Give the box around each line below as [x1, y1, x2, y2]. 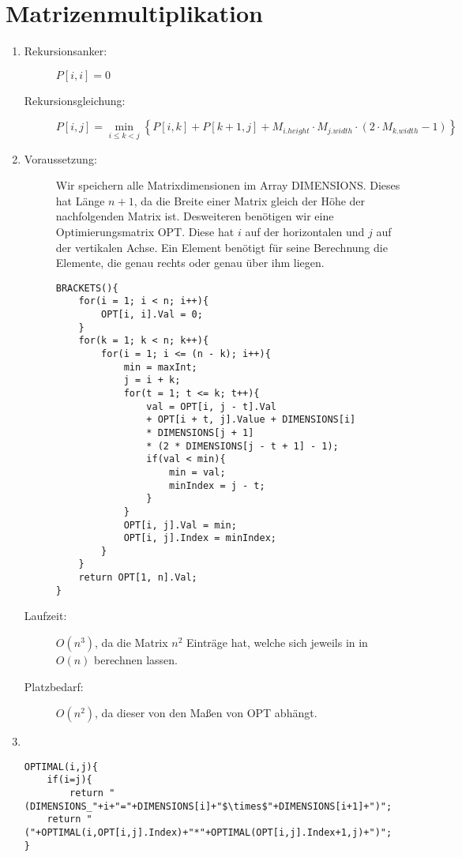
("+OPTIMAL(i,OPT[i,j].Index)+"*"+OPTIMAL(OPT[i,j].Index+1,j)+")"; [24, 827, 393, 839]
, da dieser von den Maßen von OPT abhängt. [95, 705, 317, 721]
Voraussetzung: [24, 150, 97, 167]
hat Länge [55, 192, 105, 209]
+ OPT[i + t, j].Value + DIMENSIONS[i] [146, 414, 356, 426]
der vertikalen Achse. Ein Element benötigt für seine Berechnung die [55, 239, 388, 255]
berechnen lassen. [94, 652, 178, 668]
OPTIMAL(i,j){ [24, 761, 98, 772]
